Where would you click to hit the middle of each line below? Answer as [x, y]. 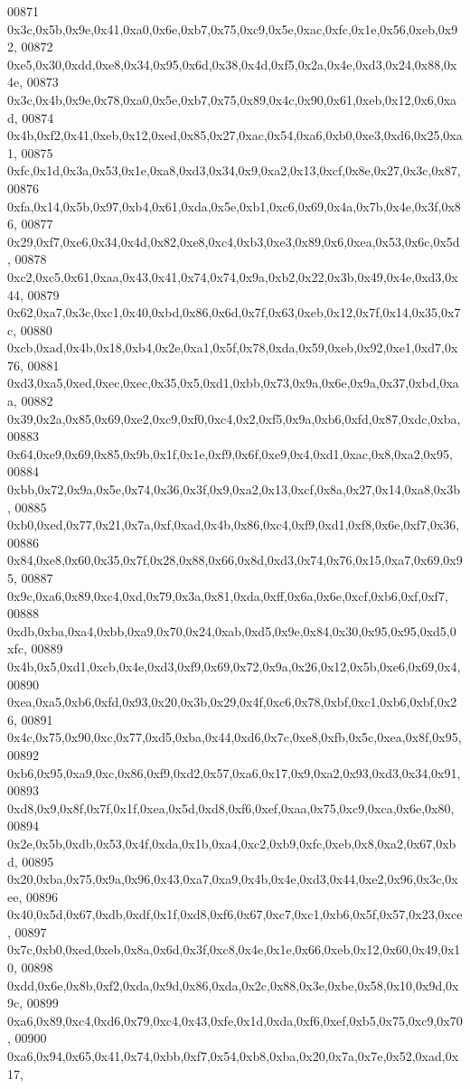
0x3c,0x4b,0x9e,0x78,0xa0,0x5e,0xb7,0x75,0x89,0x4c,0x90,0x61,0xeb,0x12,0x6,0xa [232, 99]
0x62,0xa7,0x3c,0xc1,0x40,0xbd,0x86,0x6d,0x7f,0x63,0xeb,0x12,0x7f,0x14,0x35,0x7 [234, 312]
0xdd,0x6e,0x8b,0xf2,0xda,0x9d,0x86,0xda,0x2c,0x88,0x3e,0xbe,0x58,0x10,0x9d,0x [233, 985]
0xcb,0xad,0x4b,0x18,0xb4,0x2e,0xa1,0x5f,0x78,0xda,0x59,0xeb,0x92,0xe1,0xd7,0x [233, 347]
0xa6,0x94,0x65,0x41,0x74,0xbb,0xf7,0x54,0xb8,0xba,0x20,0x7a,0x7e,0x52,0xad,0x [233, 1056]
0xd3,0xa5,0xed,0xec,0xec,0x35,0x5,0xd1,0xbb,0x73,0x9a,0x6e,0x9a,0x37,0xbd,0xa [233, 383]
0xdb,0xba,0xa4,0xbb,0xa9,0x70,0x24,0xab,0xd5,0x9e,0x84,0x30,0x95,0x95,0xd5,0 [232, 630]
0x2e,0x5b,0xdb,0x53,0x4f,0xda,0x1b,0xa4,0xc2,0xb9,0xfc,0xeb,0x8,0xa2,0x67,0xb [232, 843]
